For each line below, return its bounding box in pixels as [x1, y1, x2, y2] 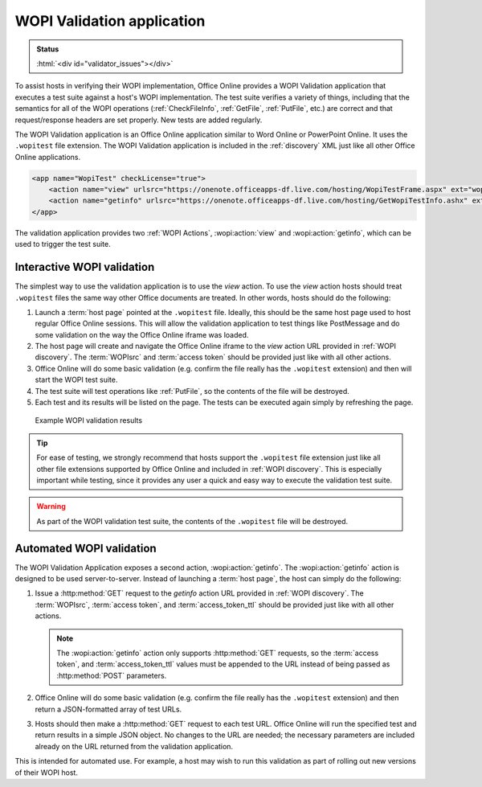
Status [36, 44, 59, 54]
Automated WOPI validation [14, 541, 157, 555]
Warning [36, 502, 66, 511]
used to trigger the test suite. [14, 240, 112, 249]
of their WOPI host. [14, 768, 78, 777]
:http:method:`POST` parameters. [56, 670, 167, 680]
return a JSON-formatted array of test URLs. [35, 704, 182, 714]
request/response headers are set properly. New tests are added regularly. [14, 115, 263, 125]
